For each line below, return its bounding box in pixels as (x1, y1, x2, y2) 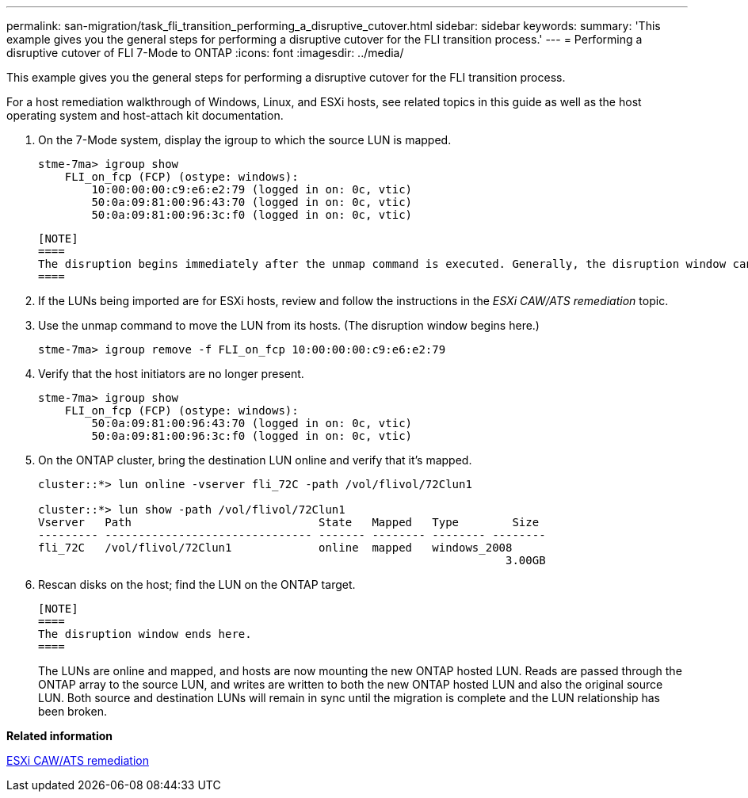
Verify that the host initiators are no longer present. (38, 367, 304, 380)
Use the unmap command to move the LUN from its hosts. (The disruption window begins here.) (38, 319, 540, 332)
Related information (6, 729, 113, 743)
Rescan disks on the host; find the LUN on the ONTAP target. (38, 578, 356, 591)
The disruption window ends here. (38, 628, 252, 640)
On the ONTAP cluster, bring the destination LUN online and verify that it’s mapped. (38, 453, 472, 467)
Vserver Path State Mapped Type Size (38, 516, 540, 529)
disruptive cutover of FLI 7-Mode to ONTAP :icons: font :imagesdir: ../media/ (6, 46, 404, 59)
